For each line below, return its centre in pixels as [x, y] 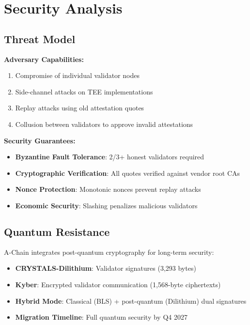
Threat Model [40, 39]
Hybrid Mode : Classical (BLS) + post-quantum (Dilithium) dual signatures [131, 301]
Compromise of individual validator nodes [77, 75]
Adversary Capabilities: [44, 59]
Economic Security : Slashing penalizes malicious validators [106, 205]
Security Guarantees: [40, 140]
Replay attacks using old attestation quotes [80, 108]
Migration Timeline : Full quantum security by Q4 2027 [101, 317]
